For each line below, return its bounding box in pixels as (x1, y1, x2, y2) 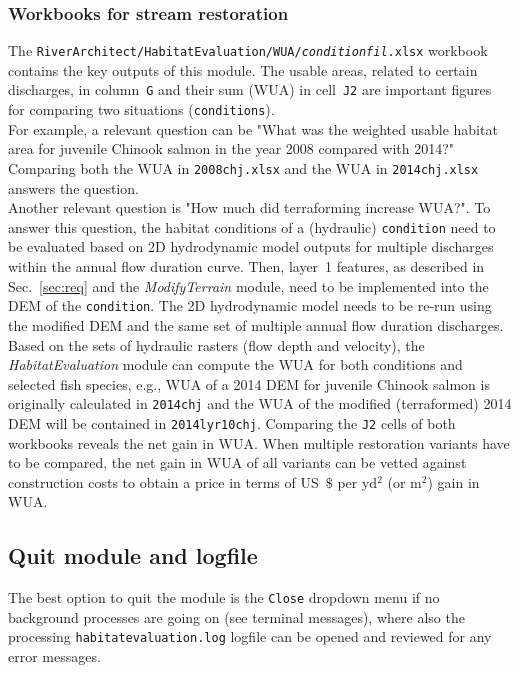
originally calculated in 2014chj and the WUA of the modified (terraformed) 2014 (8, 393, 512, 414)
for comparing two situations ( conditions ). (8, 99, 275, 120)
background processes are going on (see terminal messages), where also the (8, 606, 465, 627)
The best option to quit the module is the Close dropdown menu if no (8, 587, 440, 608)
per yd (337, 471, 378, 492)
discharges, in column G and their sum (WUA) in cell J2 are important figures (8, 79, 492, 100)
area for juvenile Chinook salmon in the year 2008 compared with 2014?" (8, 138, 455, 159)
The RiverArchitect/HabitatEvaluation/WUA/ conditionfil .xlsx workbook (8, 40, 488, 61)
